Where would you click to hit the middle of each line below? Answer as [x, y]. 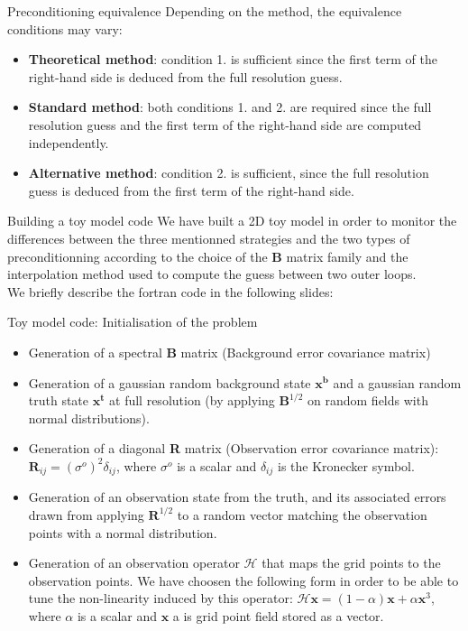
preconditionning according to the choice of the [138, 256]
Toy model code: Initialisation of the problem [133, 322]
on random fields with [368, 400]
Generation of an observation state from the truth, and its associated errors [237, 497]
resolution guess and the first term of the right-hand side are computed [225, 124]
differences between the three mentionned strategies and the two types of [209, 238]
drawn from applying [86, 514]
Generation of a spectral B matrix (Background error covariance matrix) [229, 352]
